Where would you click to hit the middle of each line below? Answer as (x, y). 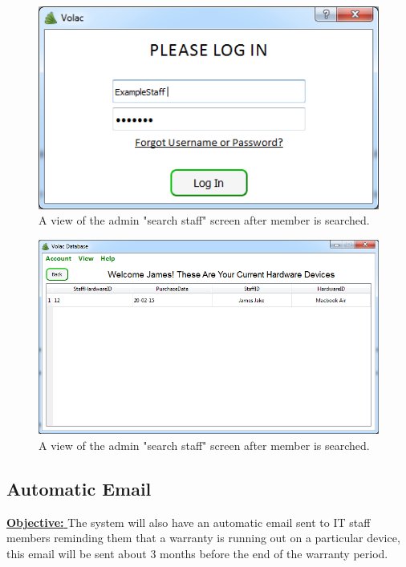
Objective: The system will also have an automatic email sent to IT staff (189, 522)
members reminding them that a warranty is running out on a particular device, (203, 538)
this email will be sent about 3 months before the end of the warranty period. (197, 554)
